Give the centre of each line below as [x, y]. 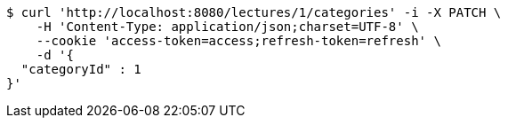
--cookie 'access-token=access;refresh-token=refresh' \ [238, 41]
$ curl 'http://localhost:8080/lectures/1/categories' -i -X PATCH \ [254, 12]
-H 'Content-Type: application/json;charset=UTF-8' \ [227, 27]
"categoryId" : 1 [81, 69]
